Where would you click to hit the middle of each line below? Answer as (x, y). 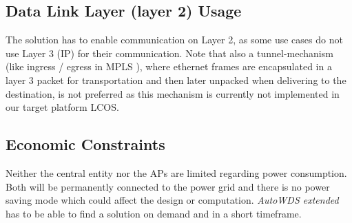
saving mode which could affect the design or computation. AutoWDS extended (172, 200)
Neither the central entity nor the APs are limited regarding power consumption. (176, 172)
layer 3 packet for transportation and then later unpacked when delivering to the (176, 79)
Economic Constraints (85, 144)
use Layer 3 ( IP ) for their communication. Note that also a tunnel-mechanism (169, 53)
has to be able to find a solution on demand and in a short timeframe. (154, 213)
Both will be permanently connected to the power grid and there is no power (168, 186)
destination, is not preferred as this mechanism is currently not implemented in (173, 93)
